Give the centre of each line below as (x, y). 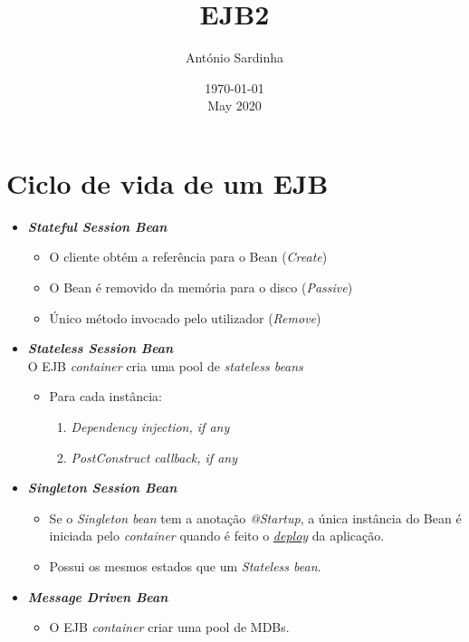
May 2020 (234, 105)
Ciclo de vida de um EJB (167, 182)
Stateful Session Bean (97, 226)
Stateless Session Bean (100, 348)
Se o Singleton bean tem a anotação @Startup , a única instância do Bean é (255, 517)
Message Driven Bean (98, 596)
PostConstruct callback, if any (154, 457)
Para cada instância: (105, 396)
